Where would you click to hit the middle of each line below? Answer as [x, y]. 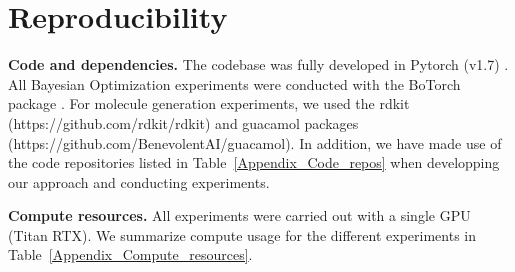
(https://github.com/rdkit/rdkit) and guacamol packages [183, 122]
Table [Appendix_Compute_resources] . [130, 254]
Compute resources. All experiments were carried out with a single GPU [239, 215]
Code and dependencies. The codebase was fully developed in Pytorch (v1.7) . [258, 64]
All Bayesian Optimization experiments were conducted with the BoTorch [234, 83]
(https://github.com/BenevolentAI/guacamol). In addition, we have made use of [255, 142]
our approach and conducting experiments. [139, 181]
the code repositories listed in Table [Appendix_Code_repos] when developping [254, 162]
